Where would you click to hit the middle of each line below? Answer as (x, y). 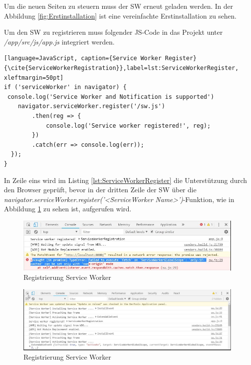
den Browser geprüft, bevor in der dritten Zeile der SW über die (100, 190)
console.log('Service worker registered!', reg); (128, 125)
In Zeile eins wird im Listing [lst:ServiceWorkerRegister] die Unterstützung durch (125, 180)
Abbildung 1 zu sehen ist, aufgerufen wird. (68, 209)
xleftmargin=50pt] (34, 78)
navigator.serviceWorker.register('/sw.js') (91, 106)
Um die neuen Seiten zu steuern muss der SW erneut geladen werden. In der (119, 6)
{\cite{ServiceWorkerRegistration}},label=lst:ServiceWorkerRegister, (121, 68)
